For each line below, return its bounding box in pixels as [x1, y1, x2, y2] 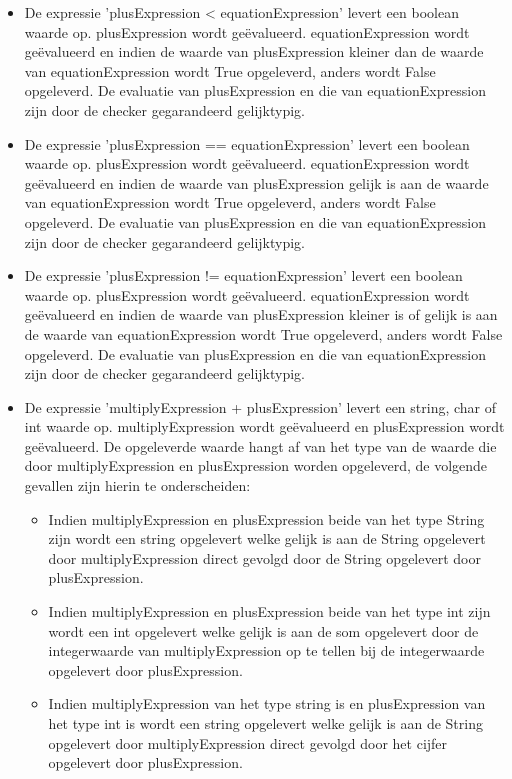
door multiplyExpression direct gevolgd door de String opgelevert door [48, 547, 481, 568]
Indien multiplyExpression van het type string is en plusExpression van [48, 693, 486, 714]
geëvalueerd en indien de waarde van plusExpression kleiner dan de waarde [24, 41, 484, 62]
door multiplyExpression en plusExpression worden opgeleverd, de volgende [24, 455, 488, 476]
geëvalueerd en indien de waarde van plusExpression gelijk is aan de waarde [24, 172, 489, 193]
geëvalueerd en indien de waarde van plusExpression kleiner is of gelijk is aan [24, 304, 498, 325]
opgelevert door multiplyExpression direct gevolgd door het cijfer [48, 732, 448, 753]
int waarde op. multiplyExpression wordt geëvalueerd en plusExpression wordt [24, 416, 505, 437]
